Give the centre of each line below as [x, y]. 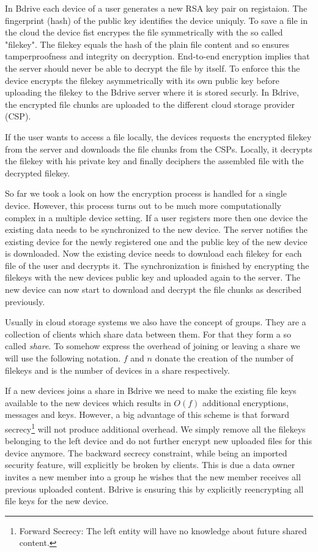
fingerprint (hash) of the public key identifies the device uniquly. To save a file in [157, 20]
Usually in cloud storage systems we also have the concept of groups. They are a [156, 322]
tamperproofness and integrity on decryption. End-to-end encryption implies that [157, 56]
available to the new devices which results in [88, 402]
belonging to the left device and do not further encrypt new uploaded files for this [159, 441]
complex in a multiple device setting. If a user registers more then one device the [157, 217]
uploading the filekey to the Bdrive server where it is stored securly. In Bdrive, [152, 92]
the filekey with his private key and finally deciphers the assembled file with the [154, 161]
